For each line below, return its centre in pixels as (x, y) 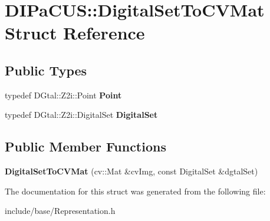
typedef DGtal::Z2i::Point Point (63, 95)
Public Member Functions (85, 146)
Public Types (46, 70)
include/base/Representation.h (60, 211)
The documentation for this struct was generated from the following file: (135, 191)
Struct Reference (75, 33)
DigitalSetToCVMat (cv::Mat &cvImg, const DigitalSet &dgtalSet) (131, 171)
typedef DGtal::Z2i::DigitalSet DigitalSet (81, 115)
